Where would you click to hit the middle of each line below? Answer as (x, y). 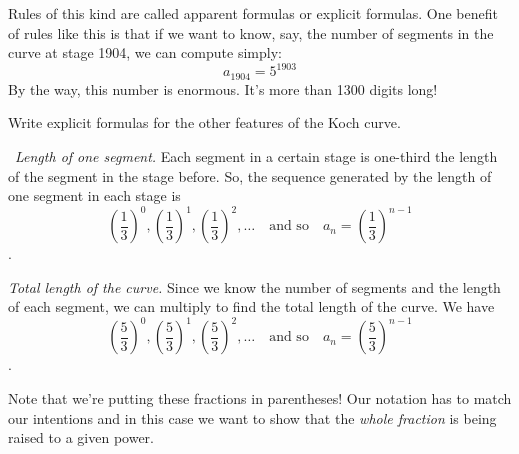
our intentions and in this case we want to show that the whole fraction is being (252, 417)
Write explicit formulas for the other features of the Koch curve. (204, 122)
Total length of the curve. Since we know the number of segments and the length (254, 286)
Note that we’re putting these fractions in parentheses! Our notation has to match (260, 398)
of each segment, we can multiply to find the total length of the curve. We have (251, 306)
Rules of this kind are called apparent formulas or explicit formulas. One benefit (253, 13)
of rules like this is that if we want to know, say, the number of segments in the (251, 32)
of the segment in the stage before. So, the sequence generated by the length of (250, 175)
